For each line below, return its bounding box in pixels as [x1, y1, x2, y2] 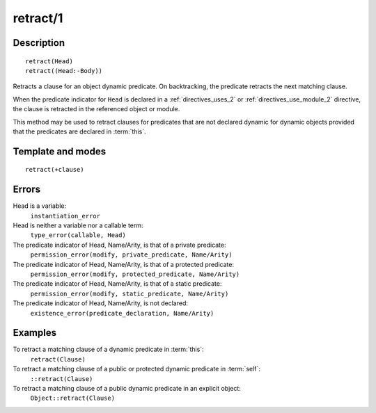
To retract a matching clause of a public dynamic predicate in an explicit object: [13, 384, 242, 392]
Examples [13, 327, 57, 339]
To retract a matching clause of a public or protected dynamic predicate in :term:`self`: [13, 365, 261, 373]
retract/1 [13, 10, 63, 26]
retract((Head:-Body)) [25, 67, 103, 74]
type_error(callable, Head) [30, 232, 127, 239]
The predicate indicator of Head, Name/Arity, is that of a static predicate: [13, 280, 222, 288]
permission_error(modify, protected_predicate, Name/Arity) [30, 270, 240, 278]
